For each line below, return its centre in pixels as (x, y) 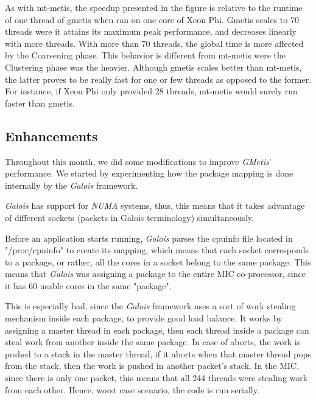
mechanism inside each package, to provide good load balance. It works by (144, 318)
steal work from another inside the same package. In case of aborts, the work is (153, 342)
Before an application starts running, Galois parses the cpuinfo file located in (149, 238)
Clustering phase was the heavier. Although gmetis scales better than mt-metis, (153, 67)
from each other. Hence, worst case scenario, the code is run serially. (132, 389)
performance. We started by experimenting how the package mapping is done (149, 173)
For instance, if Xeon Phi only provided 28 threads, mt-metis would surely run (151, 91)
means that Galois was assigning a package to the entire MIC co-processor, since (155, 274)
